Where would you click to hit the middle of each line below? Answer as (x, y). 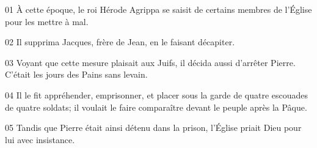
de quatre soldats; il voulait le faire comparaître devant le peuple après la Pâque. (156, 107)
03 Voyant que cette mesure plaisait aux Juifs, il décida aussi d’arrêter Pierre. (150, 62)
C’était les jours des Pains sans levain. (76, 74)
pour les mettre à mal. (47, 21)
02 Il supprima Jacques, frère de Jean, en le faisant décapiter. (120, 42)
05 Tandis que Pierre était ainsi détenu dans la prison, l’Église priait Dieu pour (153, 128)
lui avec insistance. (40, 139)
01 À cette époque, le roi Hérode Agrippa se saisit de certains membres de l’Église (158, 9)
